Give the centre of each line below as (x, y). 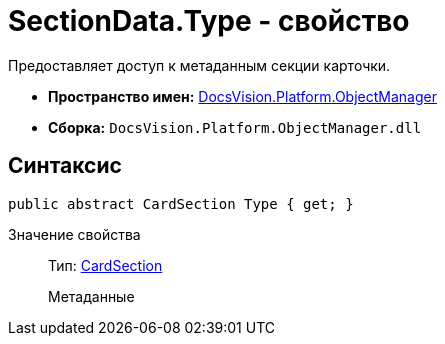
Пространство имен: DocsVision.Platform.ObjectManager (242, 96)
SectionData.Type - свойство (209, 21)
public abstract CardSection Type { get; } (181, 203)
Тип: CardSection (105, 265)
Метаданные (91, 296)
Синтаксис (65, 166)
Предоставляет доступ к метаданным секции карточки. (199, 65)
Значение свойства (74, 234)
